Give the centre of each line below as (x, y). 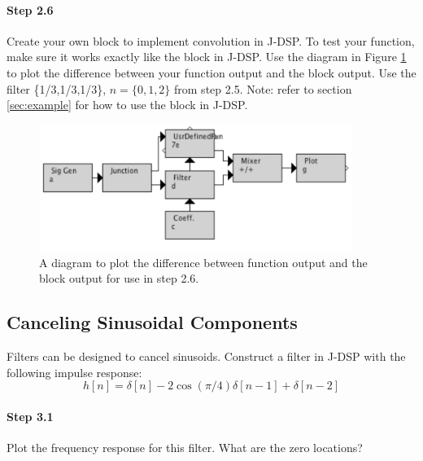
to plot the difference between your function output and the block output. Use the (211, 72)
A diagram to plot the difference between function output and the (203, 262)
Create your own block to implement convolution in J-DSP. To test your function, (211, 40)
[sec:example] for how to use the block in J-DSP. (127, 105)
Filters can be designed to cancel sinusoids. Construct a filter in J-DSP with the (206, 356)
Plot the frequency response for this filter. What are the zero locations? (185, 448)
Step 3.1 (30, 416)
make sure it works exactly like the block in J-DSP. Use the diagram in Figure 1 (207, 57)
